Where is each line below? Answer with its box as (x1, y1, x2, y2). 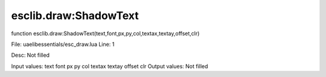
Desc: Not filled (11, 51, 50, 59)
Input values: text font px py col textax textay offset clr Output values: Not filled (11, 63, 208, 70)
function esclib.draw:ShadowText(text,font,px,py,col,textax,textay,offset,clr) (11, 30, 200, 37)
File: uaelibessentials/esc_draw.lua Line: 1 (11, 41, 115, 48)
